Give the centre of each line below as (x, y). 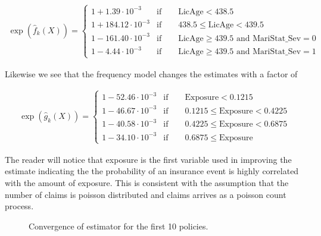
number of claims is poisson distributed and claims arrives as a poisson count (146, 194)
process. (19, 206)
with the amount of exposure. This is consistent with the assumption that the (147, 183)
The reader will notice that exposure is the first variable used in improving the (148, 159)
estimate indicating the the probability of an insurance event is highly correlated (152, 171)
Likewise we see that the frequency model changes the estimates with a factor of (151, 73)
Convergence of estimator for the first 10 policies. (119, 226)
